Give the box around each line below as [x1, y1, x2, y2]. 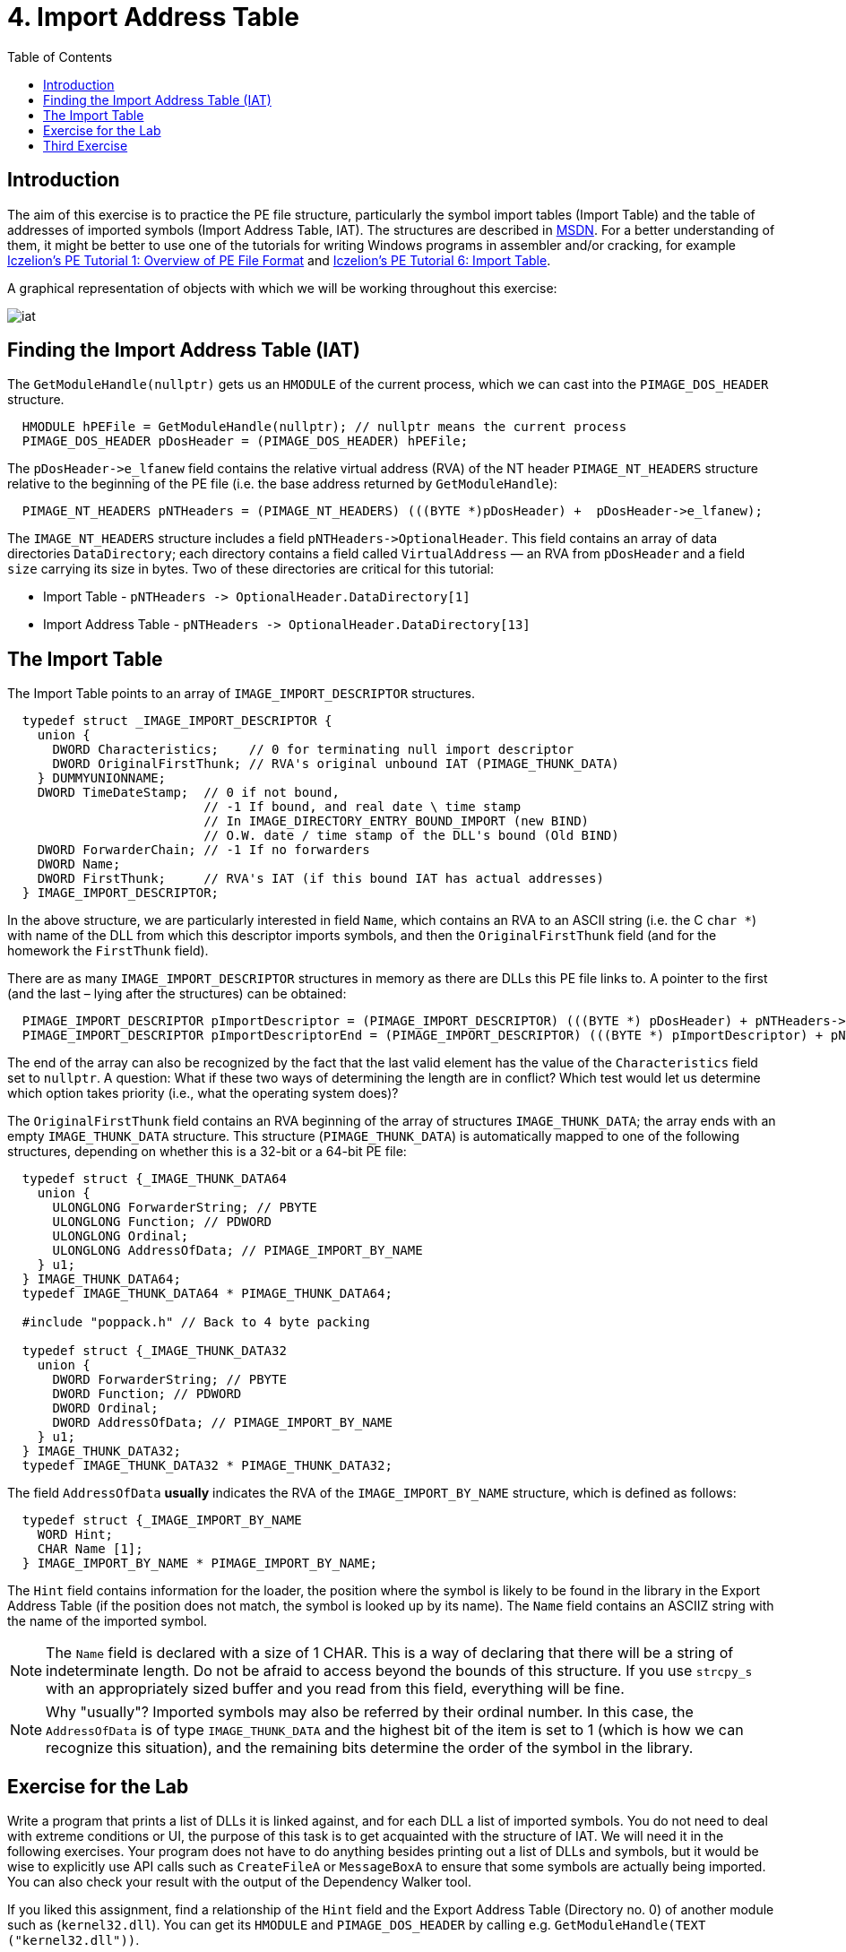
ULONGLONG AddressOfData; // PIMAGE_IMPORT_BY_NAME [52, 1243, 423, 1258]
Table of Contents [7, 48, 113, 65]
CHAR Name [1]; [37, 1542, 143, 1557]
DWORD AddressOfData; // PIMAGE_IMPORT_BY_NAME [52, 1415, 393, 1430]
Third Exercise [43, 137, 128, 153]
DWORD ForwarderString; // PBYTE [52, 1372, 287, 1387]
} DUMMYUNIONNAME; [37, 771, 167, 786]
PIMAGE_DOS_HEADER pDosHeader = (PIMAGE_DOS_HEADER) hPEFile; [22, 434, 469, 449]
